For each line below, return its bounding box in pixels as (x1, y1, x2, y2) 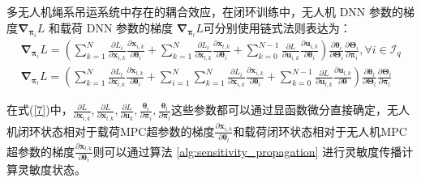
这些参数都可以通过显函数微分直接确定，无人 (171, 101, 410, 118)
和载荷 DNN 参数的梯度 (49, 19, 174, 36)
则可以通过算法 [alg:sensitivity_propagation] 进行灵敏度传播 (92, 142, 402, 159)
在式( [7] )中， (6, 101, 73, 118)
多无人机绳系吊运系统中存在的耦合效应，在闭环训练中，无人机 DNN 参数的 (6, 3, 404, 19)
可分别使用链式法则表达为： (203, 19, 351, 36)
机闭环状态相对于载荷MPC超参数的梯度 (6, 122, 215, 139)
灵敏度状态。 (17, 161, 86, 178)
